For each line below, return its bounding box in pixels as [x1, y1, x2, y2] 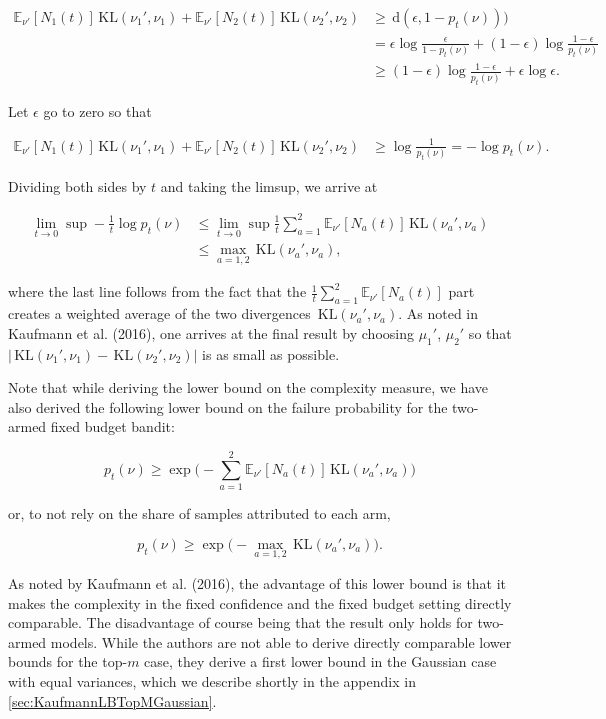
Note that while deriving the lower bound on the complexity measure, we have [8, 377, 489, 398]
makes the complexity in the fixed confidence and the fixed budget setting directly [8, 592, 512, 613]
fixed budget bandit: [50, 416, 175, 437]
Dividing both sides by [8, 175, 147, 196]
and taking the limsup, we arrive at [160, 175, 378, 196]
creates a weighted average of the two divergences [8, 303, 311, 324]
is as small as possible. [202, 343, 340, 364]
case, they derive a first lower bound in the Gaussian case [144, 651, 497, 672]
